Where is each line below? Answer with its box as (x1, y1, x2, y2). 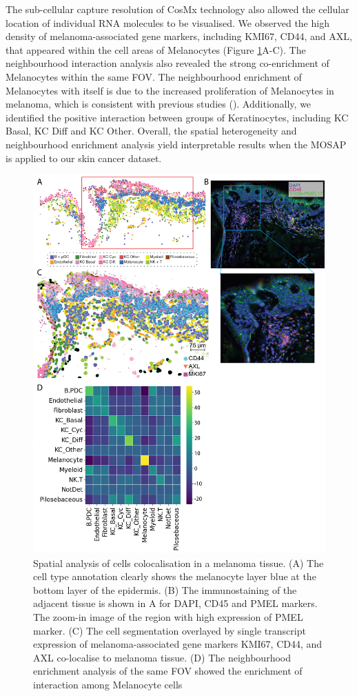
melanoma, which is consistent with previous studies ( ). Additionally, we (6, 97, 312, 111)
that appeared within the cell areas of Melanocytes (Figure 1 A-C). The (6, 42, 306, 57)
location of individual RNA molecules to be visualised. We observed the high (6, 15, 329, 30)
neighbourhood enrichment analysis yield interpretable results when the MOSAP (6, 137, 347, 151)
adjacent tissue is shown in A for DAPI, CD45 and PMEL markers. (33, 596, 318, 610)
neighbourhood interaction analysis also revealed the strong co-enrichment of (6, 56, 329, 70)
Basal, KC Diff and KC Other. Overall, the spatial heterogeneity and (6, 123, 297, 138)
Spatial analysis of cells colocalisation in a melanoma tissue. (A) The (33, 555, 324, 570)
